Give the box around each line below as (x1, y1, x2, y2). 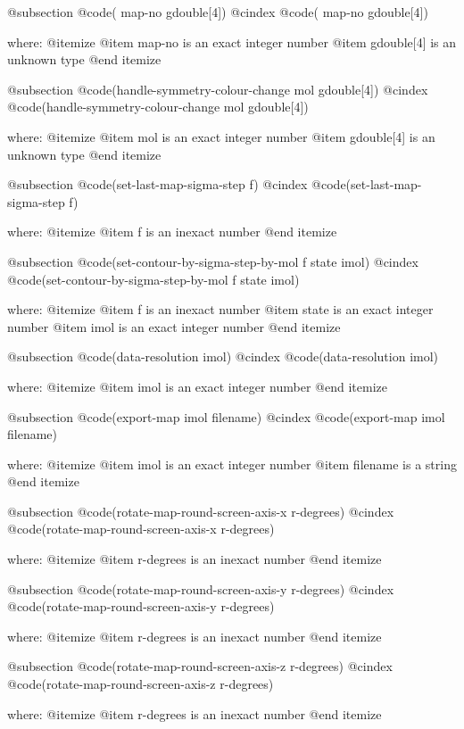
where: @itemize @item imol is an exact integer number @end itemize (7, 377, 387, 395)
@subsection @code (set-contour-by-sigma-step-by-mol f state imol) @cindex (7, 252, 418, 270)
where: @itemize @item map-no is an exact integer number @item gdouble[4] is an (7, 32, 457, 51)
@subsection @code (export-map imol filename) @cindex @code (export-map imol (7, 407, 445, 426)
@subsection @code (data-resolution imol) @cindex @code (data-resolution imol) (7, 347, 439, 366)
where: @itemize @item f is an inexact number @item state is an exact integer (7, 300, 434, 319)
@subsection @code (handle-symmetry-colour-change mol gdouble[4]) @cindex (7, 79, 428, 98)
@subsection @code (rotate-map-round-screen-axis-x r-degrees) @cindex (7, 501, 394, 520)
